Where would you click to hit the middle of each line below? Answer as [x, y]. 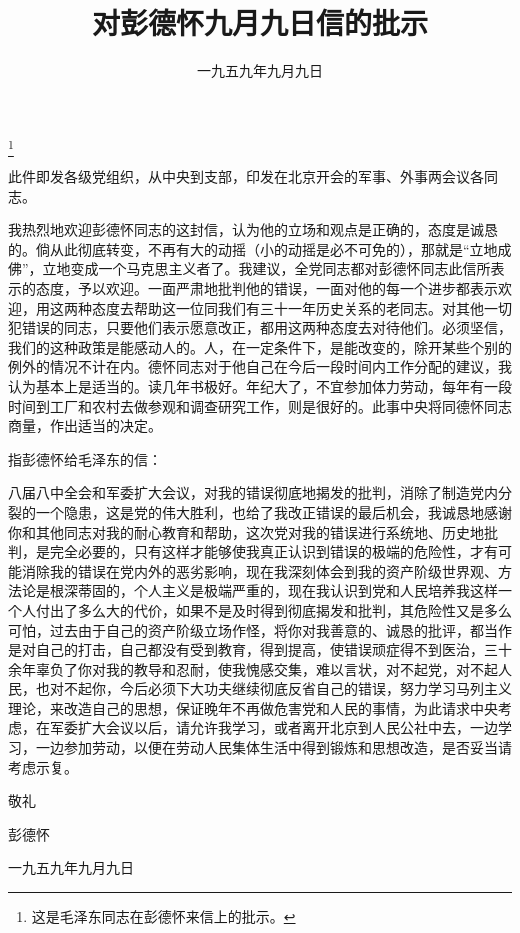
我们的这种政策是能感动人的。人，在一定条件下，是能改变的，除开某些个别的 [260, 346]
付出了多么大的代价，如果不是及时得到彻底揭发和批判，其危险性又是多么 [273, 609]
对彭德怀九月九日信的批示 [259, 22]
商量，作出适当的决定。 [85, 425]
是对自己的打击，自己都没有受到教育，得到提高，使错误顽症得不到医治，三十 [260, 649]
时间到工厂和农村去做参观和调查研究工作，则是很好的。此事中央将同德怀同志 [260, 405]
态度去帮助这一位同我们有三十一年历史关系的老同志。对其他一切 [301, 307]
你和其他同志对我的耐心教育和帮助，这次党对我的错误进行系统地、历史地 [246, 531]
